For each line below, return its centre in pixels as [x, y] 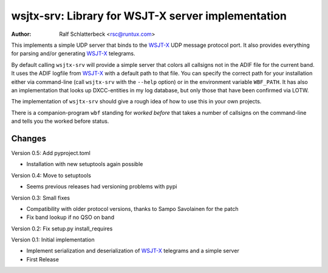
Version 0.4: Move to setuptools [51, 175]
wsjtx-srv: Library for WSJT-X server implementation [149, 16]
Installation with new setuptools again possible [85, 164]
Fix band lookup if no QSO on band [70, 217]
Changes [29, 138]
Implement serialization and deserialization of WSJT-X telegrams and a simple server [133, 251]
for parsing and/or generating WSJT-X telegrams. [73, 54]
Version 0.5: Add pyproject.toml [51, 153]
